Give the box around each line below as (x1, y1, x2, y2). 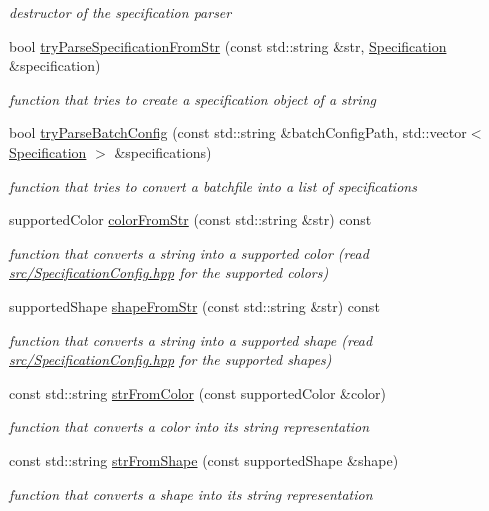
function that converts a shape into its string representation (9, 483, 373, 504)
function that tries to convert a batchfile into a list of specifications (9, 175, 417, 196)
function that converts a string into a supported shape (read (9, 329, 373, 350)
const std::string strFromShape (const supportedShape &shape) (9, 449, 399, 470)
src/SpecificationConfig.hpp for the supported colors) (9, 262, 329, 283)
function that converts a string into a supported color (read (9, 242, 369, 263)
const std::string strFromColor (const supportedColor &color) (9, 382, 387, 403)
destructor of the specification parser (9, 2, 232, 22)
